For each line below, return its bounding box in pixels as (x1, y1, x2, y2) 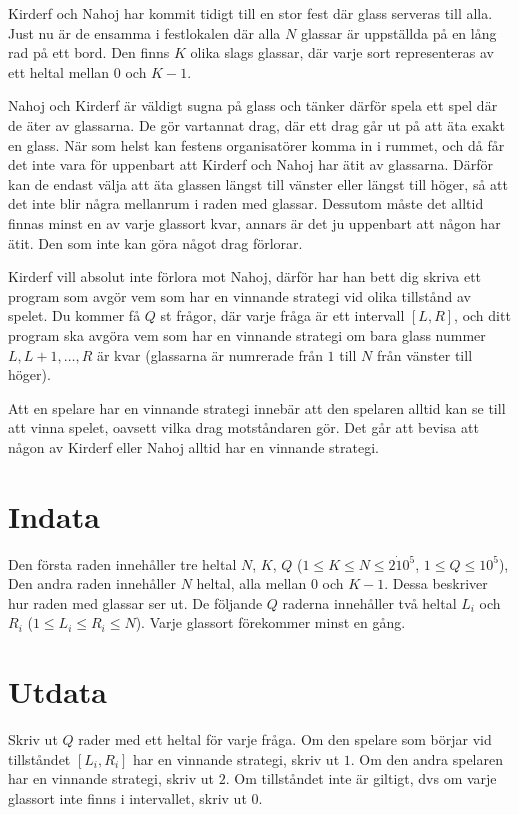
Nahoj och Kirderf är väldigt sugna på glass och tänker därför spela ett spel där (8, 95, 498, 116)
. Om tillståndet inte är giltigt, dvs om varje (225, 768, 497, 789)
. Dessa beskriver (384, 573, 488, 594)
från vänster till (376, 344, 473, 365)
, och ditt (454, 305, 511, 326)
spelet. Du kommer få (8, 305, 141, 326)
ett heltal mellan (8, 61, 110, 82)
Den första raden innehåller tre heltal (8, 553, 237, 574)
